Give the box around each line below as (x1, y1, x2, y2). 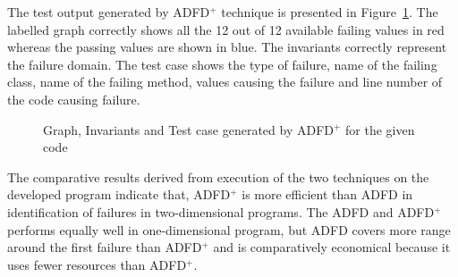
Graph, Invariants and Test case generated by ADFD (43, 120, 334, 138)
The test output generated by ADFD (7, 3, 210, 21)
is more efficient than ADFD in (242, 185, 413, 204)
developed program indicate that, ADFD (7, 185, 231, 204)
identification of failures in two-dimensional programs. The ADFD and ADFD (7, 202, 435, 221)
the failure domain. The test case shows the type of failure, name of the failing (7, 55, 437, 73)
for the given (345, 120, 415, 138)
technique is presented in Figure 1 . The (221, 3, 438, 21)
